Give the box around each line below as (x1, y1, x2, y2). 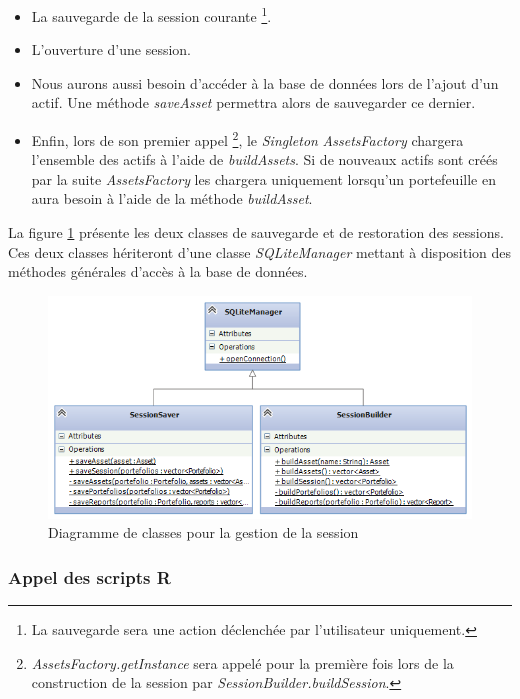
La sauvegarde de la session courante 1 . (31, 3, 272, 26)
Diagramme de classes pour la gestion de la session (48, 522, 359, 543)
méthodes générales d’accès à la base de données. (8, 261, 308, 282)
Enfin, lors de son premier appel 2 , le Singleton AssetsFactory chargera (31, 127, 464, 150)
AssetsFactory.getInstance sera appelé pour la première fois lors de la (31, 652, 454, 673)
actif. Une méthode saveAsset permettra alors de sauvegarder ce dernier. (31, 92, 476, 113)
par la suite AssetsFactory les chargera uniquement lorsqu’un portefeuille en (31, 168, 496, 189)
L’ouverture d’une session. (31, 39, 191, 60)
